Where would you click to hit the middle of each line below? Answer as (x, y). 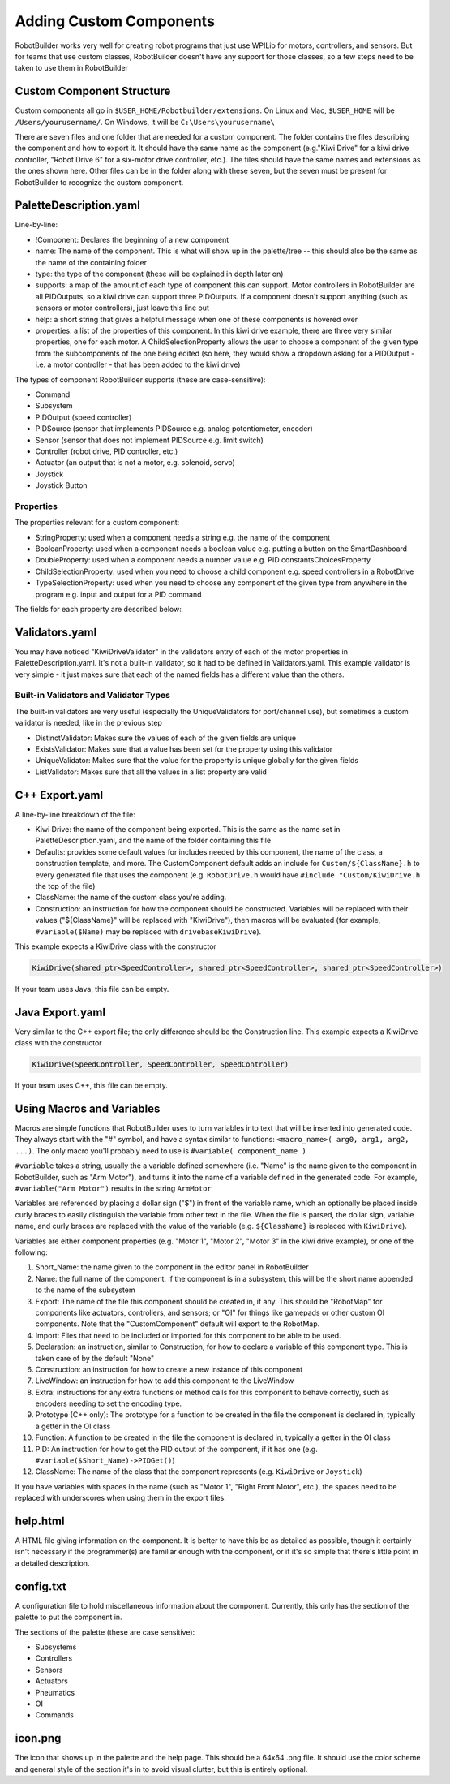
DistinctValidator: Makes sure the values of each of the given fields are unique (165, 738)
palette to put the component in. (69, 1617)
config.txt (41, 1586)
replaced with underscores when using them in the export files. (120, 1498)
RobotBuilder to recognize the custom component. (99, 182)
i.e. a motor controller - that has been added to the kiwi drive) (138, 364)
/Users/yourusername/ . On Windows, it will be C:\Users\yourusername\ (145, 122)
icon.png (38, 1738)
